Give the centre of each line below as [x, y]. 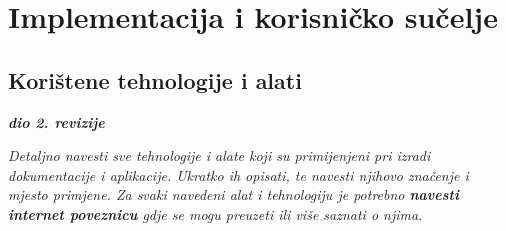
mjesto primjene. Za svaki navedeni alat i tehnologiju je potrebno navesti [233, 194]
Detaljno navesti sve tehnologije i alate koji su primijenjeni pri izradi [219, 155]
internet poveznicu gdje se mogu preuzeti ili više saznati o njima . [215, 213]
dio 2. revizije [56, 121]
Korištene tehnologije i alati [155, 79]
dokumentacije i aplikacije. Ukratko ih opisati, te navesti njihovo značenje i [238, 174]
